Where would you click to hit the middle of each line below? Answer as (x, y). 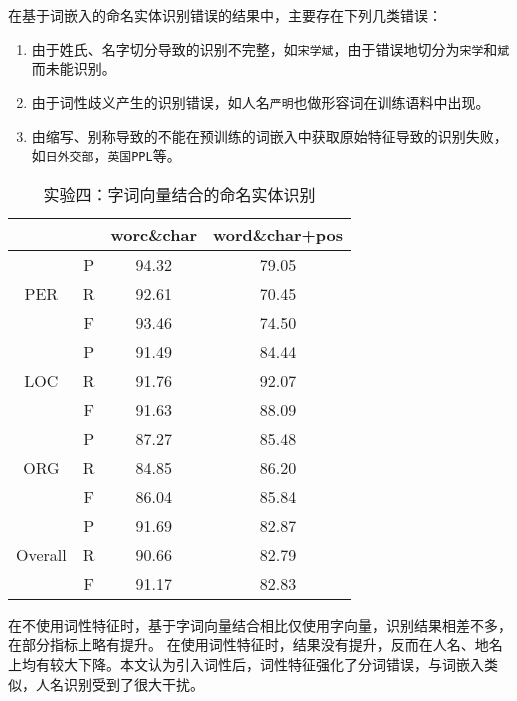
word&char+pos (278, 234)
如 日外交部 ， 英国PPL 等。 (106, 155)
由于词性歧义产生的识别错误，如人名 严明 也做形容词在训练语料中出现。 (260, 101)
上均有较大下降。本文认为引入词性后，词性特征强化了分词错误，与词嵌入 (246, 663)
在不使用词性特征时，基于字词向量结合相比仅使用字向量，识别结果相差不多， (260, 624)
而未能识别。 (73, 68)
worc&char (153, 234)
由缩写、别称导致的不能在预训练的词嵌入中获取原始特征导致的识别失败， (269, 135)
